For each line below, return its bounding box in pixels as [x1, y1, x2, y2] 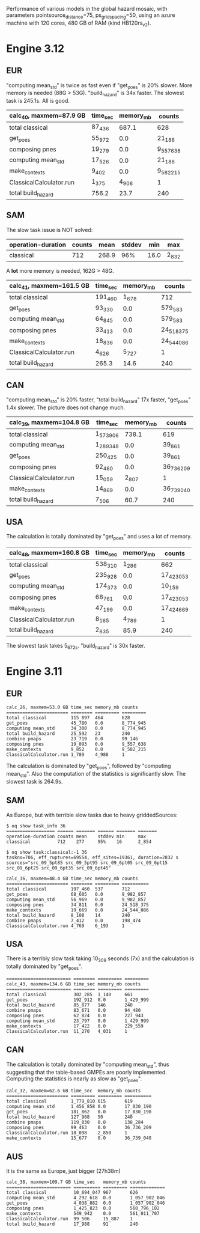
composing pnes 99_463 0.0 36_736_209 [6, 1125, 152, 1131]
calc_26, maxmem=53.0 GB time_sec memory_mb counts [6, 704, 138, 711]
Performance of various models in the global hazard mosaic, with [6, 5, 168, 12]
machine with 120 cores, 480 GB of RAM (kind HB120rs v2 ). [6, 19, 151, 28]
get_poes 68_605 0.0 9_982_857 [6, 891, 147, 897]
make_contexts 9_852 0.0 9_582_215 [6, 746, 147, 753]
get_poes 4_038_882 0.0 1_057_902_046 [6, 1200, 165, 1207]
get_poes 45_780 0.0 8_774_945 [6, 720, 147, 726]
